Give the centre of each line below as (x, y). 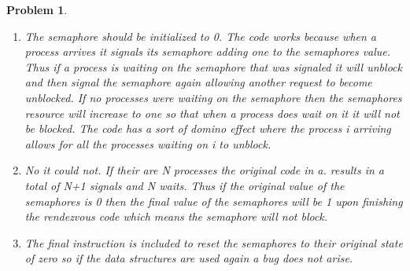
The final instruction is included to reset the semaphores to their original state (214, 242)
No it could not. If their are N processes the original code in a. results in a (204, 170)
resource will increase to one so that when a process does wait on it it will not (212, 113)
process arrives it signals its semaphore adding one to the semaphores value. (208, 51)
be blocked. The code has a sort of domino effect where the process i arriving (208, 128)
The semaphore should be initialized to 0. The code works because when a (201, 36)
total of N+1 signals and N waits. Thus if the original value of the (185, 185)
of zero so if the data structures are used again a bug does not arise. (189, 258)
